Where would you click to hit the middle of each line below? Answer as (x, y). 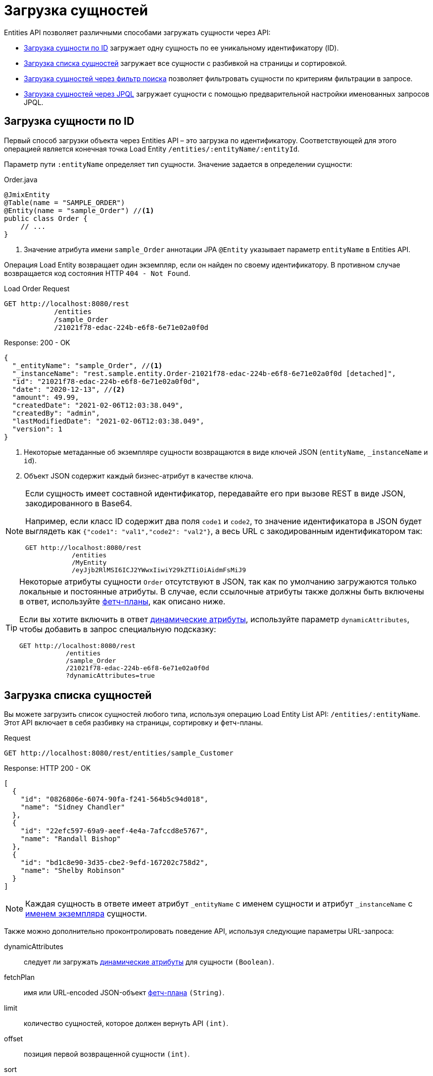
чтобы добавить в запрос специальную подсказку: (118, 629)
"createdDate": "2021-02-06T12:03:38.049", (98, 405)
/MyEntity (89, 562)
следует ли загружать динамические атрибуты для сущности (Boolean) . (149, 962)
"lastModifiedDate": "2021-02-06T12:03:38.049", (108, 421)
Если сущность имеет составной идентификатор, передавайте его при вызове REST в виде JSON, (216, 493)
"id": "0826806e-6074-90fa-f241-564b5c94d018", (115, 799)
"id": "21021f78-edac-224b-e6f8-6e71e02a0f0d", (106, 381)
